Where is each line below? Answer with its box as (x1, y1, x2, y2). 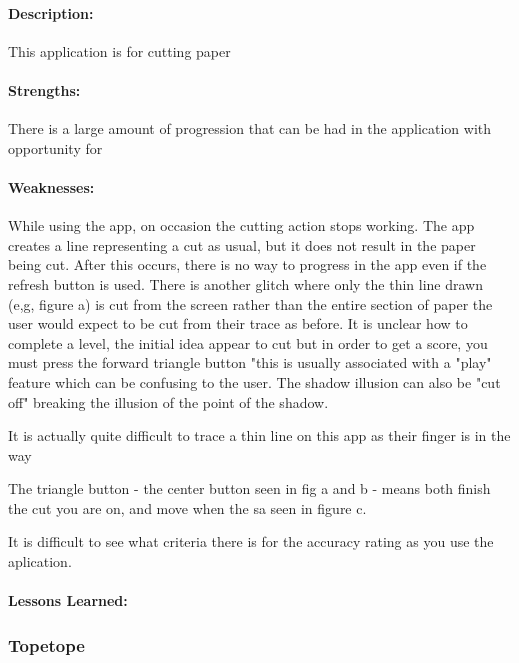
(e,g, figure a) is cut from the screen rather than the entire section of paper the (8, 293, 493, 314)
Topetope (8, 632, 85, 657)
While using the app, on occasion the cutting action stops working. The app (8, 215, 475, 236)
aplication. (8, 551, 72, 572)
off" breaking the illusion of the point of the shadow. (8, 391, 329, 412)
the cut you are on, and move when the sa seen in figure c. (8, 497, 367, 518)
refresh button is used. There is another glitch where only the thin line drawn (8, 273, 484, 294)
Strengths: (8, 79, 81, 100)
